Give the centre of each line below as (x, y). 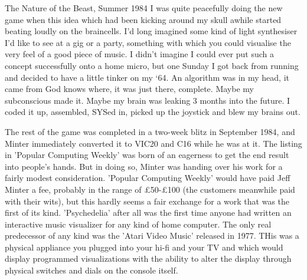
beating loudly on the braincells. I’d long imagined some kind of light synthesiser (151, 31)
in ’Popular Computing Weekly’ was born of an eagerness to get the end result (147, 155)
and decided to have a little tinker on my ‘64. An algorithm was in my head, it (147, 77)
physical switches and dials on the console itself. (92, 270)
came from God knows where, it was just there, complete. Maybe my (129, 89)
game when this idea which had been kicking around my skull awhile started (143, 19)
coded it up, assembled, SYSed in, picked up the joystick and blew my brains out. (153, 112)
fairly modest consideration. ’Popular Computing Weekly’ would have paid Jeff (148, 178)
